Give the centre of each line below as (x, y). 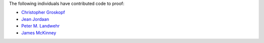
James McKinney (39, 33)
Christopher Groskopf (43, 13)
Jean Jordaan (35, 19)
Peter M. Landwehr (40, 26)
